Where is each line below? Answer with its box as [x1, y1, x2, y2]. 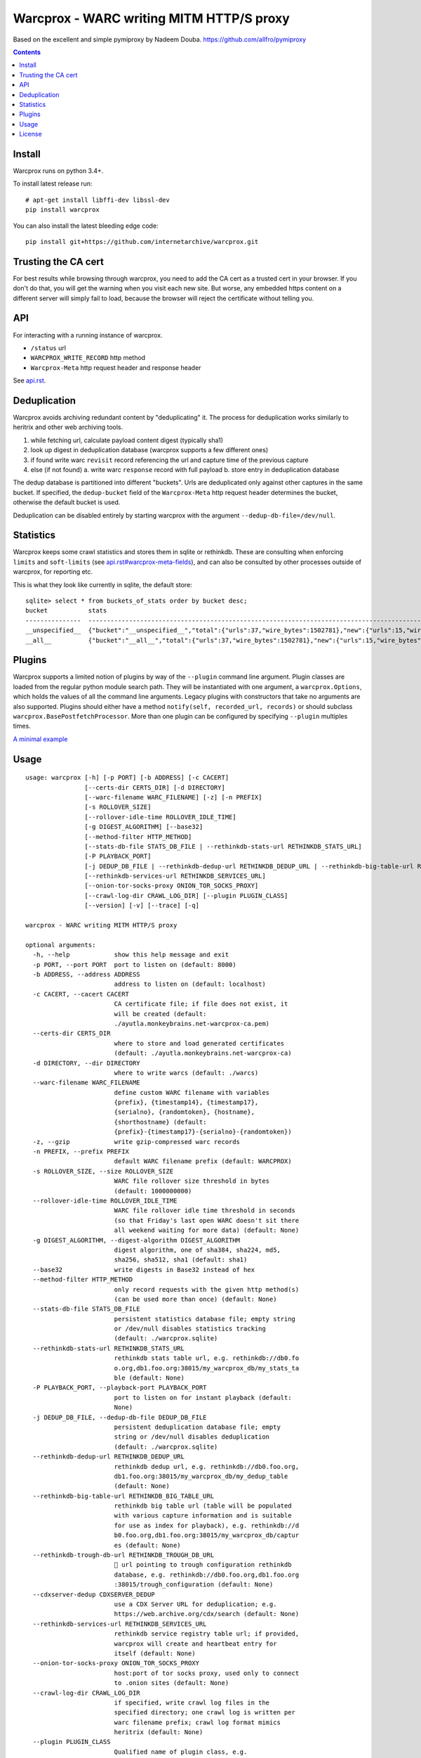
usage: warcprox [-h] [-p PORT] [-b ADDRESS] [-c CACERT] [25, 774, 229, 782]
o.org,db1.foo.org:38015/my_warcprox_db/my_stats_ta [114, 1364, 300, 1372]
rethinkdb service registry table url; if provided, [114, 1630, 300, 1638]
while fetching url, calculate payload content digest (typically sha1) [30, 436, 224, 444]
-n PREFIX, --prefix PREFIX [32, 1148, 130, 1156]
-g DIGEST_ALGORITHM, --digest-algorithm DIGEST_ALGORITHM [32, 1236, 240, 1244]
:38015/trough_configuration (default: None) [114, 1581, 274, 1589]
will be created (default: [114, 1010, 207, 1018]
